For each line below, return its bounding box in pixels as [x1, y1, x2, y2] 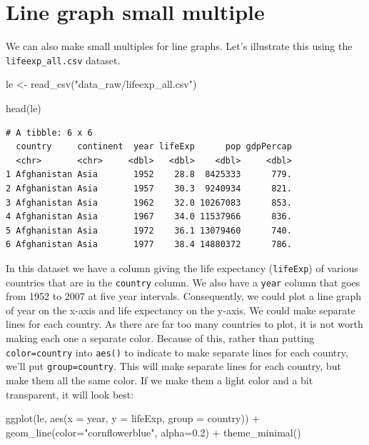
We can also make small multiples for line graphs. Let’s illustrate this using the [6, 39, 353, 54]
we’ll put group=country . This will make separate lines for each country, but [6, 359, 341, 374]
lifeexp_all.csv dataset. [6, 52, 121, 67]
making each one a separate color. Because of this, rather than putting [6, 331, 315, 345]
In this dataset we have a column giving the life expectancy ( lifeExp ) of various [6, 260, 358, 275]
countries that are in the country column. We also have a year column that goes [6, 274, 360, 289]
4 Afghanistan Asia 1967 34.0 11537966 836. [6, 211, 292, 222]
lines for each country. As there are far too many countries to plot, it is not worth [6, 316, 363, 331]
